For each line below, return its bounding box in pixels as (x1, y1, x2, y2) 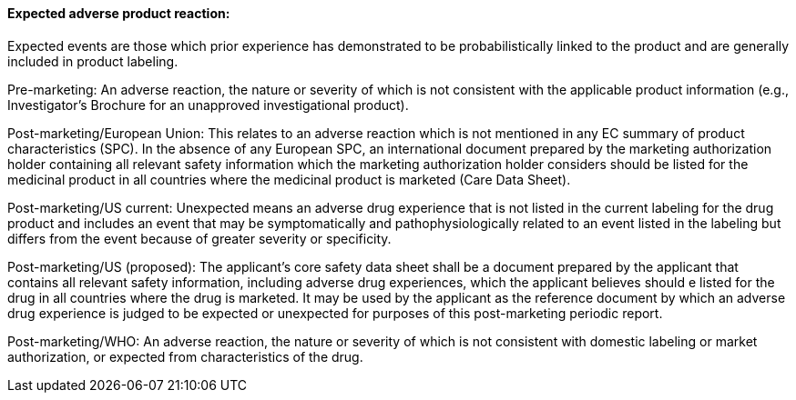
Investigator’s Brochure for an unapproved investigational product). (7, 96, 409, 113)
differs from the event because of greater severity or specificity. (7, 230, 392, 246)
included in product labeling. (7, 53, 179, 69)
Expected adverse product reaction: (7, 5, 230, 21)
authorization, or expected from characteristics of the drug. (7, 348, 363, 365)
